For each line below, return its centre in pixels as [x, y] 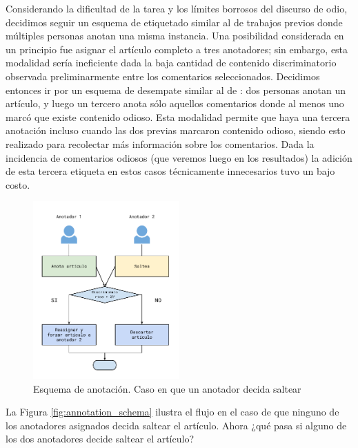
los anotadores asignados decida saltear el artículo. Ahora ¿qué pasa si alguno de [176, 425]
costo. [18, 184]
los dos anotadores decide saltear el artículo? [100, 439]
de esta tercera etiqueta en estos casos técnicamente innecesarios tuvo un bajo [170, 171]
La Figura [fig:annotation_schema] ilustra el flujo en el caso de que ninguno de [172, 412]
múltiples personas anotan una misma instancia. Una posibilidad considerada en [175, 36]
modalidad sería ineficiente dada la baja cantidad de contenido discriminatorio [171, 63]
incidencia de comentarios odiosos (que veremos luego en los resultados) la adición [179, 157]
